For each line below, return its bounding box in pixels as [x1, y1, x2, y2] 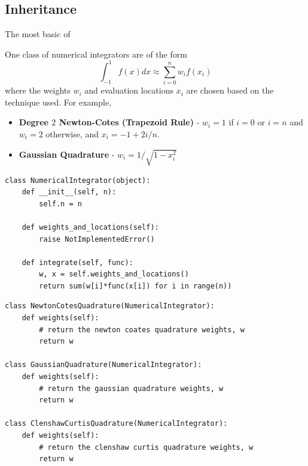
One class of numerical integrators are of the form [5, 47, 187, 60]
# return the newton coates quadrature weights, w [39, 325, 245, 334]
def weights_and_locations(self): [22, 223, 159, 232]
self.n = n [39, 199, 82, 208]
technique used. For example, [5, 95, 112, 108]
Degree [19, 116, 48, 128]
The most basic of [5, 28, 71, 40]
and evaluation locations [84, 84, 173, 97]
